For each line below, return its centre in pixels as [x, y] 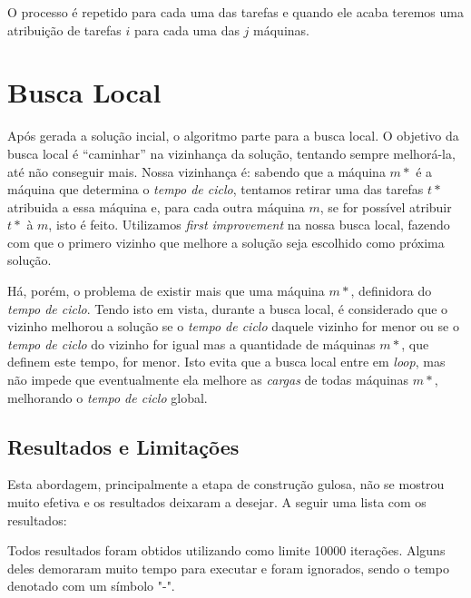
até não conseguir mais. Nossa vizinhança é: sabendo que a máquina [196, 171]
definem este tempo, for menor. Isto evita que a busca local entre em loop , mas [226, 362]
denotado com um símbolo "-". [91, 586]
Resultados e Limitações [123, 446]
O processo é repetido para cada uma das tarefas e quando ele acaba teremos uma [235, 12]
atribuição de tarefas [64, 29]
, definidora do [391, 291]
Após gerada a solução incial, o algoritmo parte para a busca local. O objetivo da [233, 136]
